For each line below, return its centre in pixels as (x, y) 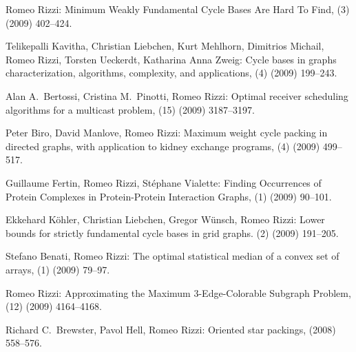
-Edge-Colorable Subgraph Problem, (275, 292)
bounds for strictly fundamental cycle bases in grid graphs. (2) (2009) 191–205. (172, 232)
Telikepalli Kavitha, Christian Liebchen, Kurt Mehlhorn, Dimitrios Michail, (165, 46)
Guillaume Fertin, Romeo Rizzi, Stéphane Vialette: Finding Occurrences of (164, 182)
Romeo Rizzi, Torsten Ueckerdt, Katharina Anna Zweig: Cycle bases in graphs (171, 59)
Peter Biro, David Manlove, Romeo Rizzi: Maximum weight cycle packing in (167, 133)
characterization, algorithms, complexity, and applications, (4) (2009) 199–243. (171, 73)
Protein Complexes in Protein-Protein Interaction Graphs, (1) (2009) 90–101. (169, 196)
